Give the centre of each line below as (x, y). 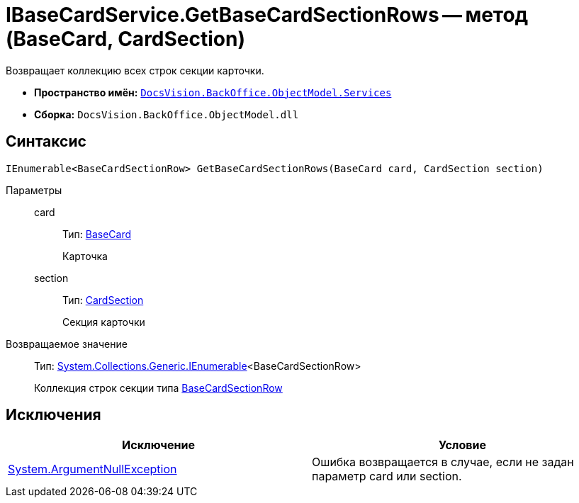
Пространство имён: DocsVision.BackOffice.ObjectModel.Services (213, 92)
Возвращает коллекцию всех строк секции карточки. (135, 70)
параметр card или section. (387, 476)
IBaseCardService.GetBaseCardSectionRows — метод (267, 15)
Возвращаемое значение (67, 344)
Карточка (85, 256)
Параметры (34, 190)
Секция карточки (104, 322)
